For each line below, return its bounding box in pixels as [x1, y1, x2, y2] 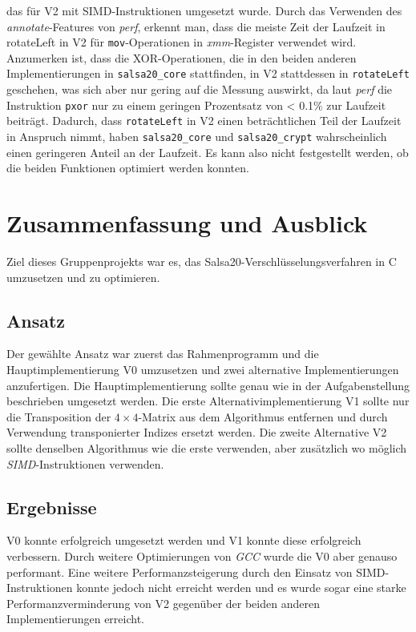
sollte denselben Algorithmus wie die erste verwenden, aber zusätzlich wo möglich [6, 439, 407, 456]
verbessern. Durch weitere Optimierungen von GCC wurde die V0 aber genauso [6, 547, 398, 564]
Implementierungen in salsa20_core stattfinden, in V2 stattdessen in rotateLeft [6, 65, 410, 82]
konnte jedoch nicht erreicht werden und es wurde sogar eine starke [76, 579, 406, 596]
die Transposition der [6, 408, 111, 425]
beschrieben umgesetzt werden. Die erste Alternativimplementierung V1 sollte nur [6, 392, 410, 409]
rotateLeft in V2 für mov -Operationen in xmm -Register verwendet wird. [6, 34, 357, 50]
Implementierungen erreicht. [6, 610, 145, 627]
